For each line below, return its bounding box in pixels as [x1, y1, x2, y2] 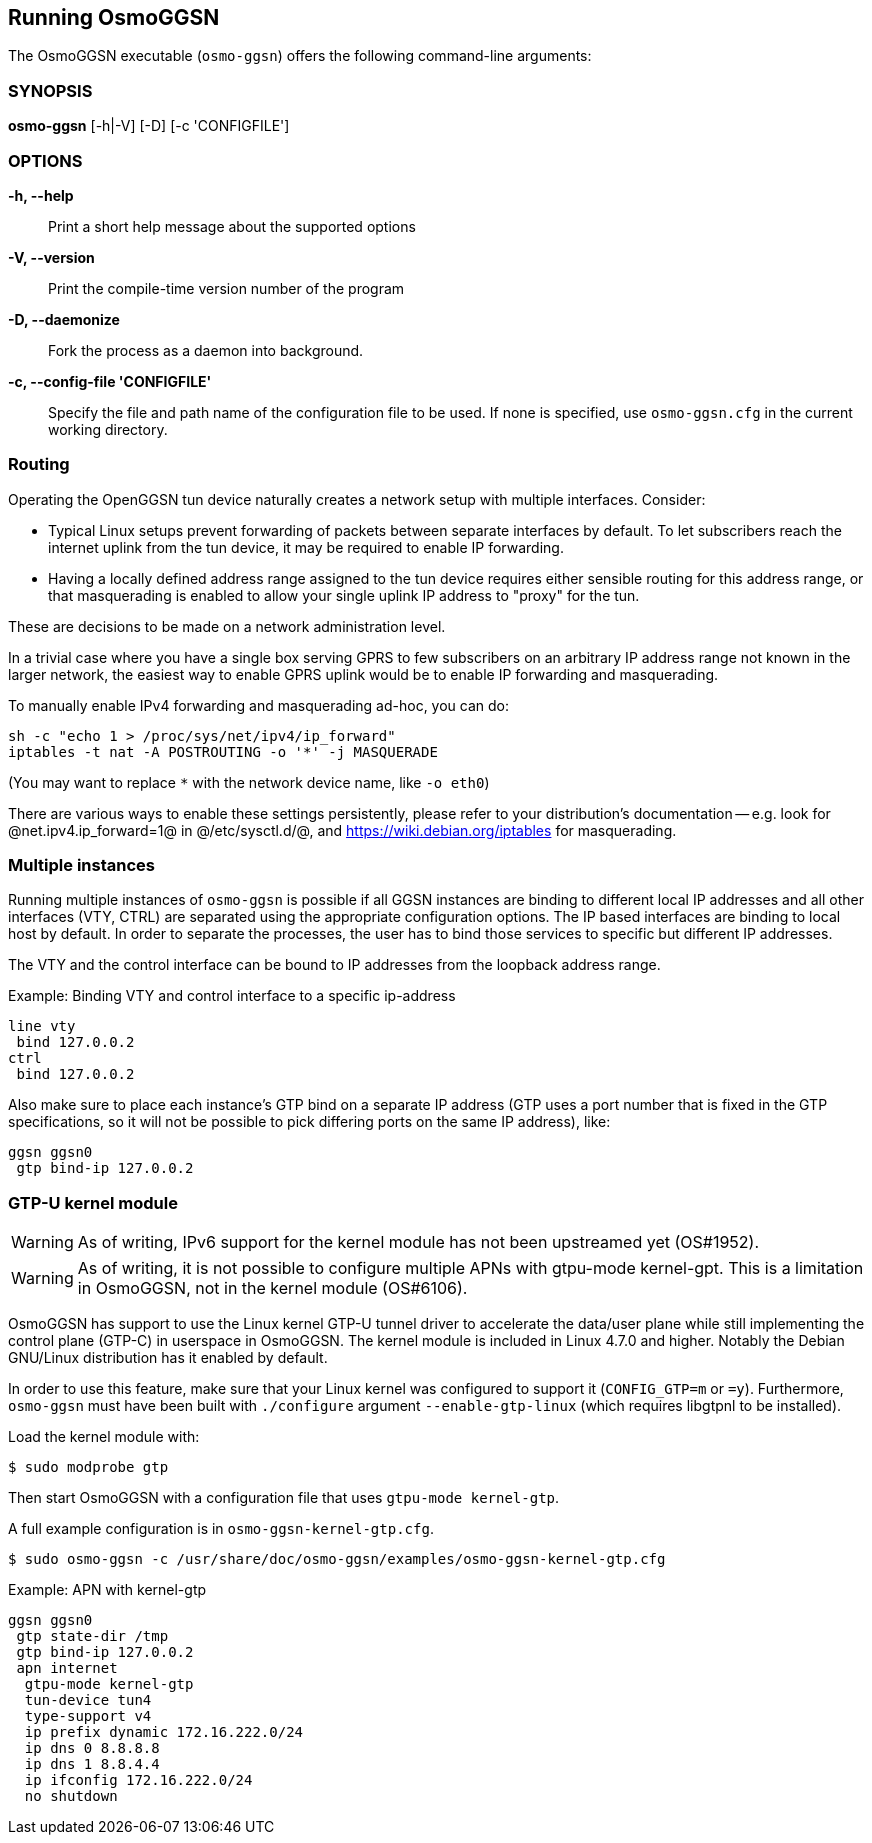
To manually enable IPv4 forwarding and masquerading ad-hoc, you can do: [8, 696, 510, 714]
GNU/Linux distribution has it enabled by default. [8, 1349, 328, 1367]
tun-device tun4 [24, 1692, 152, 1709]
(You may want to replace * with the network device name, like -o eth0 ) [8, 773, 490, 791]
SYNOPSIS [8, 80, 93, 101]
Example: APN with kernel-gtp [8, 1581, 207, 1599]
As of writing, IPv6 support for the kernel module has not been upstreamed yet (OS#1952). [77, 1232, 760, 1253]
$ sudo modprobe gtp [8, 1459, 169, 1476]
